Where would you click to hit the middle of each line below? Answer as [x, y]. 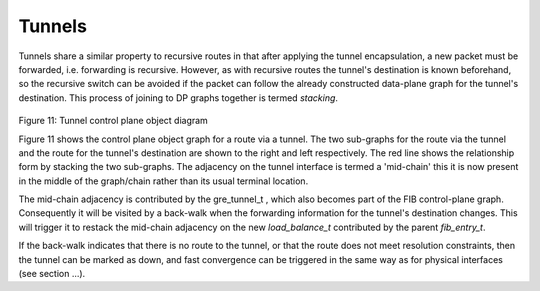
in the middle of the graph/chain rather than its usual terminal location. [163, 181]
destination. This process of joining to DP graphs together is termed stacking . [178, 97]
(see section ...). [52, 274]
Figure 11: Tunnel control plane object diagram [113, 121]
